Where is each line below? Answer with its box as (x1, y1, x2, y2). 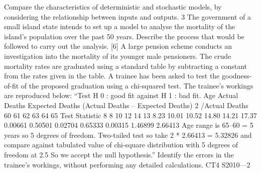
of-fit (4, 80, 19, 91)
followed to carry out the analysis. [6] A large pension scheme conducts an (4, 41, 232, 51)
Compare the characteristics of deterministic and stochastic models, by (4, 2, 222, 12)
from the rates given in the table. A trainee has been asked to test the (4, 70, 220, 81)
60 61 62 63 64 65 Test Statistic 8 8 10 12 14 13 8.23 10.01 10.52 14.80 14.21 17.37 (4, 110, 257, 120)
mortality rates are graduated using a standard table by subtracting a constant (4, 60, 247, 71)
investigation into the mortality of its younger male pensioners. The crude (4, 50, 231, 61)
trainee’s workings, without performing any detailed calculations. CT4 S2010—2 (4, 159, 250, 169)
